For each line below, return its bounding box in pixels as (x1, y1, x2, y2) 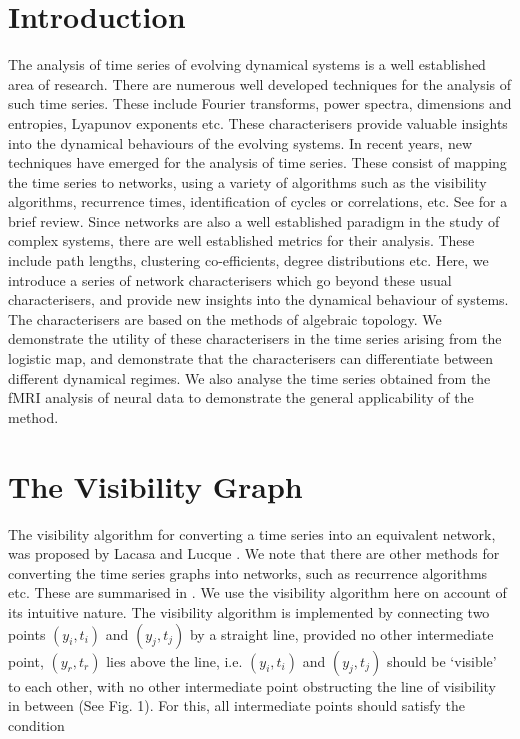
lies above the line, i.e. (106, 650, 243, 671)
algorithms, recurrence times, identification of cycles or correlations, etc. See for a (8, 191, 508, 212)
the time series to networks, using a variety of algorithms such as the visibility (8, 171, 487, 192)
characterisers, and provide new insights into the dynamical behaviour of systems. (8, 289, 509, 310)
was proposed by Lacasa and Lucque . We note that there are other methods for (8, 543, 500, 564)
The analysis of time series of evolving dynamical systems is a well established (8, 54, 486, 75)
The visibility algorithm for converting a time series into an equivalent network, (8, 523, 496, 544)
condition (8, 714, 65, 735)
